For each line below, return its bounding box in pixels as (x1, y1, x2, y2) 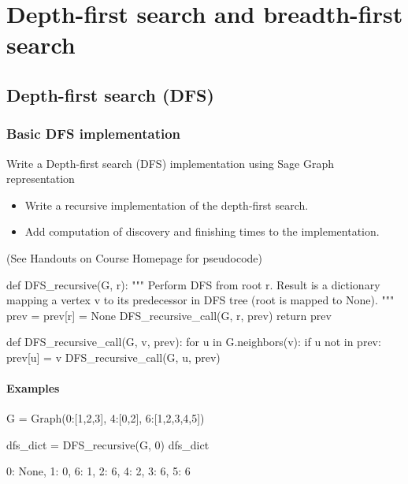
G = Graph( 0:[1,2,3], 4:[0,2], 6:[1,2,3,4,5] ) (6, 410, 205, 426)
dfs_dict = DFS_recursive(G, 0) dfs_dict (6, 436, 210, 452)
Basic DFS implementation (6, 124, 181, 143)
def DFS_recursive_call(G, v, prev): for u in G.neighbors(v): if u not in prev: (6, 333, 381, 350)
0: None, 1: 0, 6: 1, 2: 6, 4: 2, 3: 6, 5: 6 (6, 463, 191, 479)
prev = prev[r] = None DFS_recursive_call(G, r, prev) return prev (6, 307, 332, 323)
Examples (6, 380, 60, 397)
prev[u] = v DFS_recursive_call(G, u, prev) (6, 348, 221, 365)
